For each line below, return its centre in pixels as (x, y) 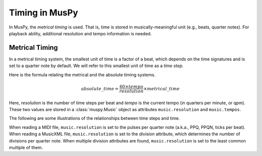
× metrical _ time (162, 89)
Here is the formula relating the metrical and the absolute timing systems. (82, 74)
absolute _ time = (100, 89)
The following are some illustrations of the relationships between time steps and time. (94, 118)
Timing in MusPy (44, 13)
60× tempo (131, 86)
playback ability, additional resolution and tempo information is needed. (80, 33)
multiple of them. (26, 147)
